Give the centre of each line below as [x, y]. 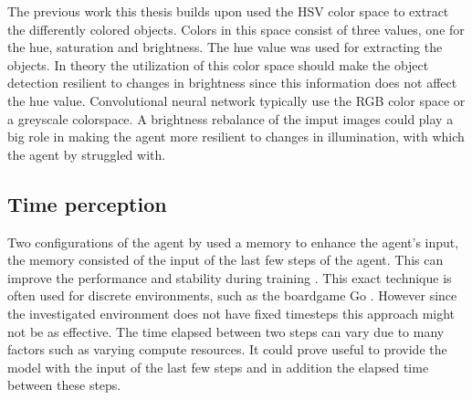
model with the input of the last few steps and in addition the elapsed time [218, 367]
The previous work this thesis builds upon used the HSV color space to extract [228, 11]
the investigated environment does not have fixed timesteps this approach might [231, 313]
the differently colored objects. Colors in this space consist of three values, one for [236, 29]
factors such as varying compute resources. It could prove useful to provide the [227, 349]
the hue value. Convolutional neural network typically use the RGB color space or [236, 100]
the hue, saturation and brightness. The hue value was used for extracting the [225, 47]
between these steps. [64, 385]
